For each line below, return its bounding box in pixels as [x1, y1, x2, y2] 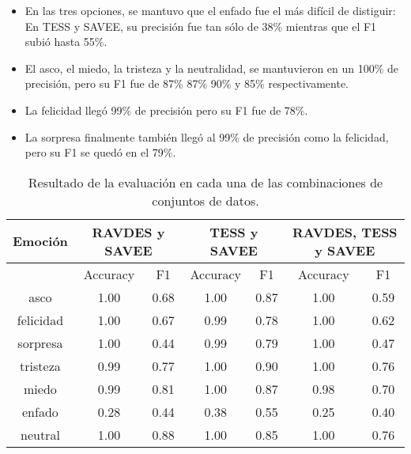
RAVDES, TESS [292, 222, 398, 241]
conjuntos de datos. [152, 191, 259, 210]
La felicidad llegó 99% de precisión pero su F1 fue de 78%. [25, 101, 308, 118]
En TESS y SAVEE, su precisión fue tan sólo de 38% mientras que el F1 [25, 17, 377, 34]
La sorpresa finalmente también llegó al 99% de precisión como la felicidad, [25, 128, 389, 145]
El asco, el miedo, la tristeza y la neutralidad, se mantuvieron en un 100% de [25, 59, 399, 76]
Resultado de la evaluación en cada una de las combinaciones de [28, 172, 383, 191]
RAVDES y [92, 222, 165, 241]
